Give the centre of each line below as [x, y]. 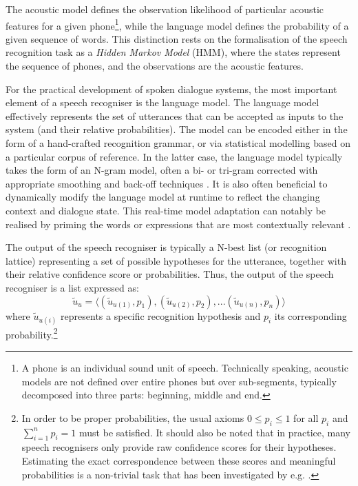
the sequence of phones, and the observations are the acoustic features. [155, 66]
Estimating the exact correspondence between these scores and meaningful [179, 460]
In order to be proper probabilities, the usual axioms [133, 417]
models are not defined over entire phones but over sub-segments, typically [179, 381]
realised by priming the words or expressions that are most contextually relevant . [178, 224]
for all [306, 417]
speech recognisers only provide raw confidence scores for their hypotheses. [179, 447]
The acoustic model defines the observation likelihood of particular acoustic [165, 9]
